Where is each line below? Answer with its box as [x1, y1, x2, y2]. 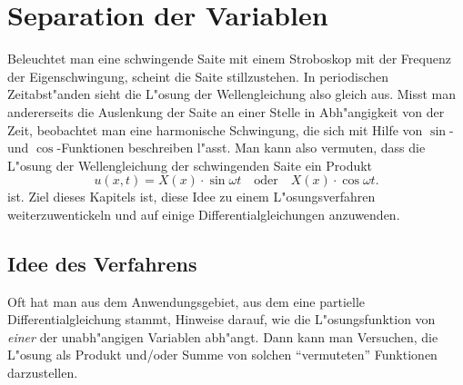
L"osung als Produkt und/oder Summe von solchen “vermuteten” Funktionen [7, 345, 438, 364]
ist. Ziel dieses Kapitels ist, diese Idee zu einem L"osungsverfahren [7, 187, 376, 206]
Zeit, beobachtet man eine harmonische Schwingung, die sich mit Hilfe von [7, 120, 423, 139]
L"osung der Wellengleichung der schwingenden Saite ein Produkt [7, 155, 373, 174]
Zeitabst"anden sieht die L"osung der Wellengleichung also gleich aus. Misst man [7, 84, 457, 104]
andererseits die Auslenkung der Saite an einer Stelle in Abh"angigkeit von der [7, 102, 445, 121]
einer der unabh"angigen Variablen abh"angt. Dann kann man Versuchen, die [7, 327, 438, 346]
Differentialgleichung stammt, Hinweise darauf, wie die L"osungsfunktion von [7, 310, 436, 329]
